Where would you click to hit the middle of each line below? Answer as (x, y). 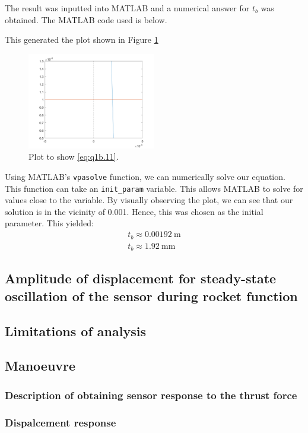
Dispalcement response (61, 422)
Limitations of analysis (75, 331)
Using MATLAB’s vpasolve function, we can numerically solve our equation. (145, 176)
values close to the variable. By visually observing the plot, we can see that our (149, 200)
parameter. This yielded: (49, 223)
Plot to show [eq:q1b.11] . (74, 157)
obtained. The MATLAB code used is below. (86, 19)
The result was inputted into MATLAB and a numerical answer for (127, 8)
